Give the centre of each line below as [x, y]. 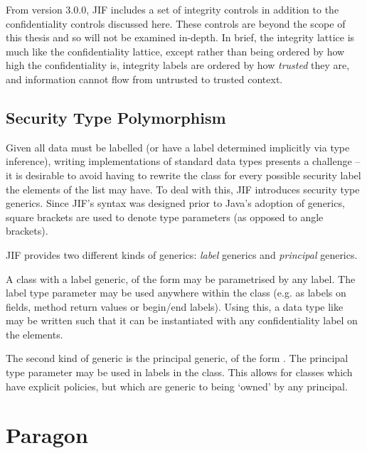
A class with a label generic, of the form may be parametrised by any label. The [181, 278]
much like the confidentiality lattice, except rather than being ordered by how [175, 51]
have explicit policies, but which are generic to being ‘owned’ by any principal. [177, 386]
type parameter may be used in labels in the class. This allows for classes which [179, 372]
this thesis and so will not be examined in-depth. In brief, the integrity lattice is [180, 37]
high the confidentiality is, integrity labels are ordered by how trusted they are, [178, 65]
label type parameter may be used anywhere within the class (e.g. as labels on [176, 293]
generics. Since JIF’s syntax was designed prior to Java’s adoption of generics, [175, 203]
